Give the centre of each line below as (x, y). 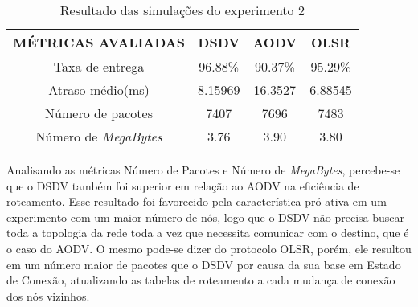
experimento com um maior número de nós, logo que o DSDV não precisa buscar (206, 217)
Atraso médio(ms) (99, 90)
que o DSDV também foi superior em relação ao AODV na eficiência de (183, 185)
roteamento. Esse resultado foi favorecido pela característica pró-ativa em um (197, 201)
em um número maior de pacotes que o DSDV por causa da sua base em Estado (204, 264)
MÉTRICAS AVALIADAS (99, 42)
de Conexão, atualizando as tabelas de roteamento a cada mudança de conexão (201, 280)
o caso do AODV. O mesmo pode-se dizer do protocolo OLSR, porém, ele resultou (209, 248)
